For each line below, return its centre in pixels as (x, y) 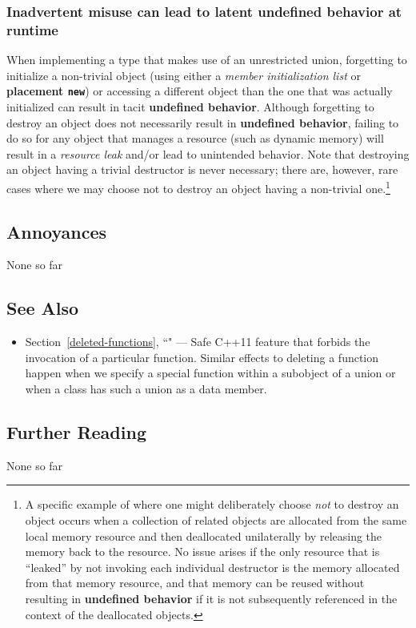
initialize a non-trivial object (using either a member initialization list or (184, 75)
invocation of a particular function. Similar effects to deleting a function (202, 357)
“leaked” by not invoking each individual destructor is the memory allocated (212, 567)
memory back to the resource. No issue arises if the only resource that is (202, 552)
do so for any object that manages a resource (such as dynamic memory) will (195, 138)
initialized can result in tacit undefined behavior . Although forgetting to (190, 106)
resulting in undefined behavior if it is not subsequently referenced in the (211, 598)
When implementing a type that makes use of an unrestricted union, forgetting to (207, 60)
